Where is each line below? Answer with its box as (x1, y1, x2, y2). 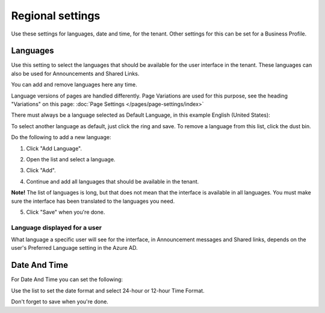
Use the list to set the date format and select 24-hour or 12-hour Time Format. (11, 287, 205, 294)
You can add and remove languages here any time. (11, 81, 138, 88)
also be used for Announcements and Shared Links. (11, 70, 140, 77)
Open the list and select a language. (26, 155, 116, 163)
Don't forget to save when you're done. (11, 298, 108, 305)
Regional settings (11, 9, 101, 22)
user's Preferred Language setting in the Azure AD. (11, 244, 138, 252)
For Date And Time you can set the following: (11, 276, 123, 283)
